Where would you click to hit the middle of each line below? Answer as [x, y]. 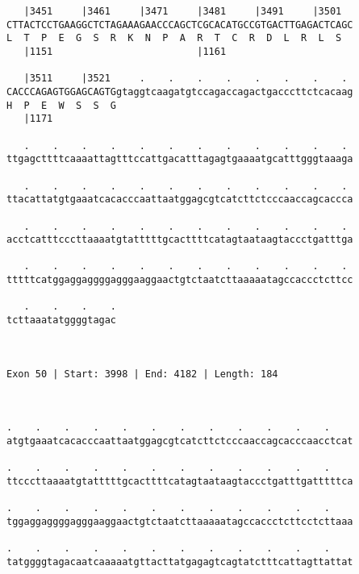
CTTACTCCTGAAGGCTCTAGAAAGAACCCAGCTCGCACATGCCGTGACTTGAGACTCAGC [180, 25]
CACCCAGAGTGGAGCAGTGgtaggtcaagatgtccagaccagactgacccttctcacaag [180, 92]
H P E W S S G [62, 105]
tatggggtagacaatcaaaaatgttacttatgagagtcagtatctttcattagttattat [180, 562]
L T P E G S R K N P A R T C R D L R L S [174, 38]
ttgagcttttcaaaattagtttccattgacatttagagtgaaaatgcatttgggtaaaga [180, 159]
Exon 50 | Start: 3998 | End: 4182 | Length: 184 [142, 374]
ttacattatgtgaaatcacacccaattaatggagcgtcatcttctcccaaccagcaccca [180, 200]
